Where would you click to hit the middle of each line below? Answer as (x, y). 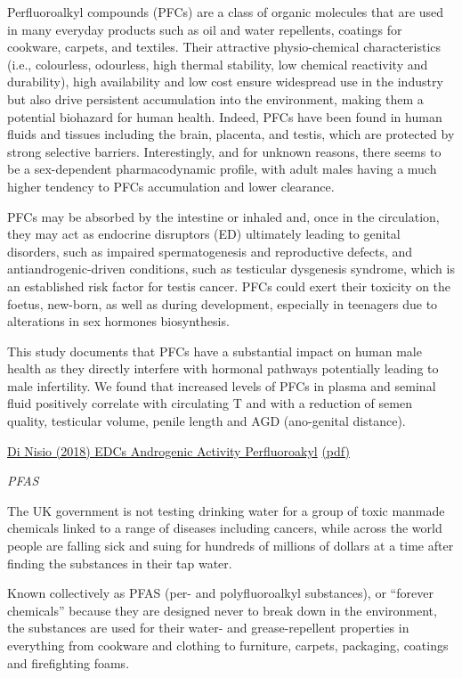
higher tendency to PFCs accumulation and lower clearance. (171, 186)
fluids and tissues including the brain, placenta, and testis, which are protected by (231, 134)
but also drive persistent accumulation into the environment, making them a (215, 98)
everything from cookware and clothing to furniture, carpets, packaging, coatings (228, 645)
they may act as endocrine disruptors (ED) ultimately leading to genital (204, 234)
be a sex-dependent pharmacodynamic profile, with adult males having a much (222, 169)
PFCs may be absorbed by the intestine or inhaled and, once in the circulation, (223, 216)
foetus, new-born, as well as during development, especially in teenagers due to (223, 303)
